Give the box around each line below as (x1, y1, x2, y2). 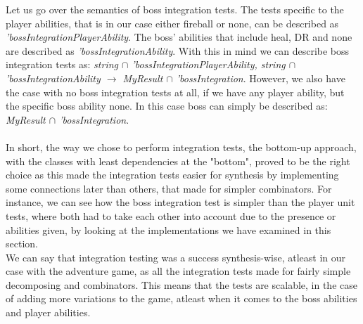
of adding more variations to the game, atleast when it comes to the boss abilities (6, 291, 357, 306)
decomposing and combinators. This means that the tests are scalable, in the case (6, 277, 357, 292)
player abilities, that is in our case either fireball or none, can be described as (6, 15, 339, 30)
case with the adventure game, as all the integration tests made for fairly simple (6, 264, 351, 278)
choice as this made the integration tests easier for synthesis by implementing (6, 167, 339, 182)
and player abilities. (6, 305, 91, 320)
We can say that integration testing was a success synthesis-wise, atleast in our (6, 250, 346, 264)
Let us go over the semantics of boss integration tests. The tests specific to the (6, 2, 344, 16)
